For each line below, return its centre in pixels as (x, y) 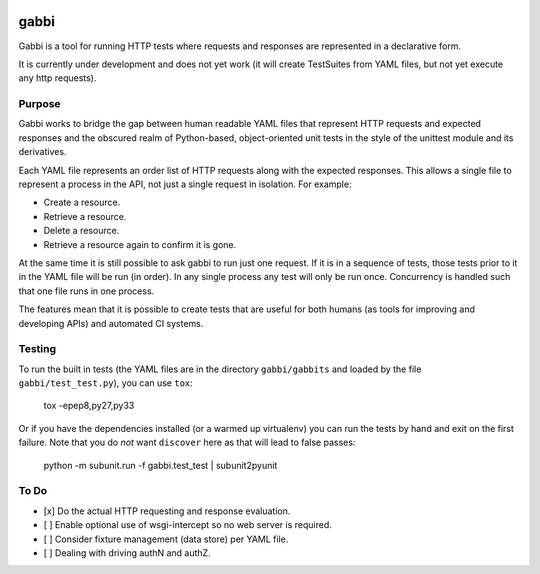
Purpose (39, 104)
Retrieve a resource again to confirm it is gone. (140, 244)
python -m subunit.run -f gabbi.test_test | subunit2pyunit (160, 465)
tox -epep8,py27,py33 (89, 406)
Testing (37, 349)
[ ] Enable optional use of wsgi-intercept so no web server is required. (187, 525)
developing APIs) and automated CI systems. (111, 323)
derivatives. (42, 152)
